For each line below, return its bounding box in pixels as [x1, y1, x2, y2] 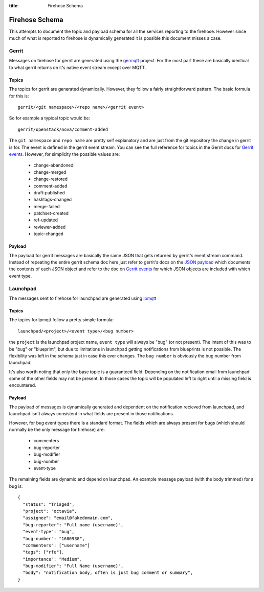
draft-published [33, 189, 65, 195]
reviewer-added [33, 224, 66, 230]
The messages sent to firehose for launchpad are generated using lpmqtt [9, 295, 156, 301]
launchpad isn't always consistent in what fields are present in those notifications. [9, 411, 175, 417]
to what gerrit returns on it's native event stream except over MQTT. [9, 64, 146, 71]
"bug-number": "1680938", [22, 536, 85, 541]
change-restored [33, 176, 68, 182]
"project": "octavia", [22, 508, 77, 514]
